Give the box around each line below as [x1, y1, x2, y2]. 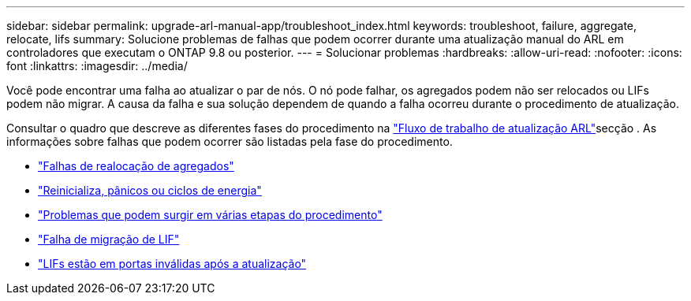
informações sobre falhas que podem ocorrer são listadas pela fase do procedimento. [6, 135, 453, 148]
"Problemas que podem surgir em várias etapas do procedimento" [38, 208, 383, 221]
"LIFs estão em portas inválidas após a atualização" [38, 257, 307, 270]
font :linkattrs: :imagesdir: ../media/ [6, 59, 188, 72]
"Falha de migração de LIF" [38, 232, 180, 246]
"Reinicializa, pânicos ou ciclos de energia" [38, 184, 262, 197]
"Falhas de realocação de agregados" [38, 159, 234, 173]
